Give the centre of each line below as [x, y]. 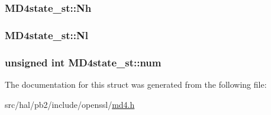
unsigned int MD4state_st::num [83, 62]
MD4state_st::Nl [46, 35]
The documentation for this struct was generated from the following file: [136, 84]
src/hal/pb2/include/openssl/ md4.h [70, 104]
